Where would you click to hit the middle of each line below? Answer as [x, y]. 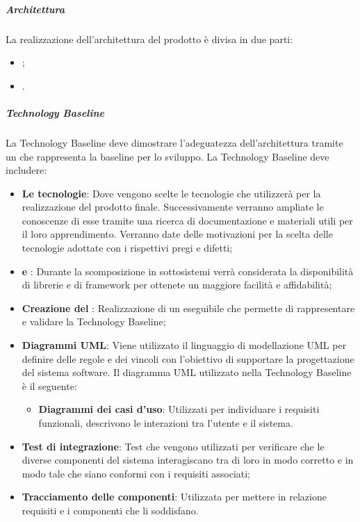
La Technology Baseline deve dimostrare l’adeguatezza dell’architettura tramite [174, 142]
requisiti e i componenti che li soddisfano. [110, 510]
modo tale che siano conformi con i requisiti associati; [136, 473]
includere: [26, 170]
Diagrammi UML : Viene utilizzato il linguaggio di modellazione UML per [184, 345]
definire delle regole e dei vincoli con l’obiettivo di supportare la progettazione [188, 358]
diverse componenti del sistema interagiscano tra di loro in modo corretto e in [188, 460]
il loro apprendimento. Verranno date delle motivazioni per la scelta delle [177, 234]
